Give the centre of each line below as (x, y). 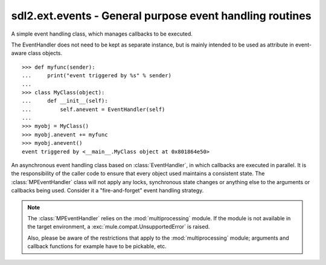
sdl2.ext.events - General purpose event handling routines (161, 16)
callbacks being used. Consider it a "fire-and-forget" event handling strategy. (107, 191)
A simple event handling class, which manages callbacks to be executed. (102, 34)
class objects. (45, 53)
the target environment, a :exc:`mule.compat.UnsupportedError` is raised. (119, 227)
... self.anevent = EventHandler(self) (94, 109)
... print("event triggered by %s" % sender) (97, 76)
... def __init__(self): (65, 101)
